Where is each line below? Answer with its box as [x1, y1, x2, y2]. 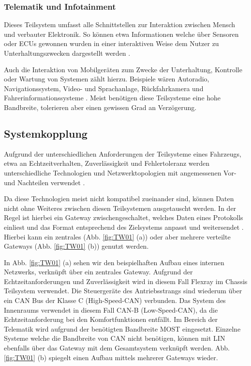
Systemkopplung [4, 126, 88, 141]
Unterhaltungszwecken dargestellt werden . [4, 48, 131, 58]
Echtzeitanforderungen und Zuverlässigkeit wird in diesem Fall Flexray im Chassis [4, 276, 248, 286]
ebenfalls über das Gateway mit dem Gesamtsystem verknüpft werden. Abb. [4, 343, 230, 353]
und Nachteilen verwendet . [4, 177, 85, 187]
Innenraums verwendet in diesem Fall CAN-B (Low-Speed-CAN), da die [4, 304, 218, 315]
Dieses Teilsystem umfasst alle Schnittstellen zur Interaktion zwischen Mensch [4, 19, 236, 30]
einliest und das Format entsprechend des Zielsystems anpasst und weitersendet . [4, 222, 244, 232]
